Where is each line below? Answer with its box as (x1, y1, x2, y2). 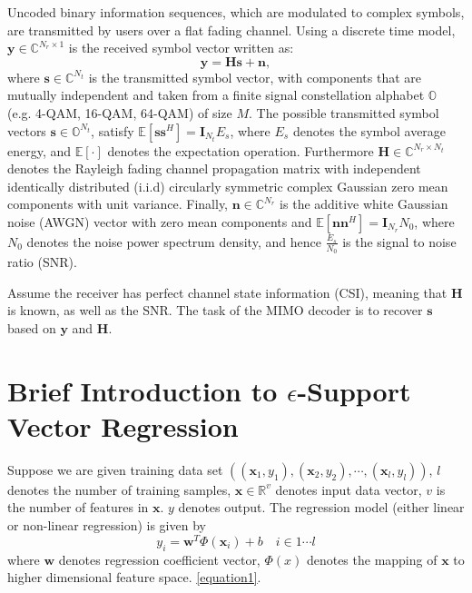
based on (7, 318, 56, 337)
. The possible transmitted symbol (249, 103, 439, 122)
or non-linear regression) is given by (7, 516, 206, 535)
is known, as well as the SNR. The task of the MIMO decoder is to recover (7, 301, 423, 320)
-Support (297, 371, 411, 409)
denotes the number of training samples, (7, 479, 231, 499)
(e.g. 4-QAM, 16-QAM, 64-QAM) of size (7, 103, 232, 122)
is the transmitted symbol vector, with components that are (88, 67, 422, 86)
